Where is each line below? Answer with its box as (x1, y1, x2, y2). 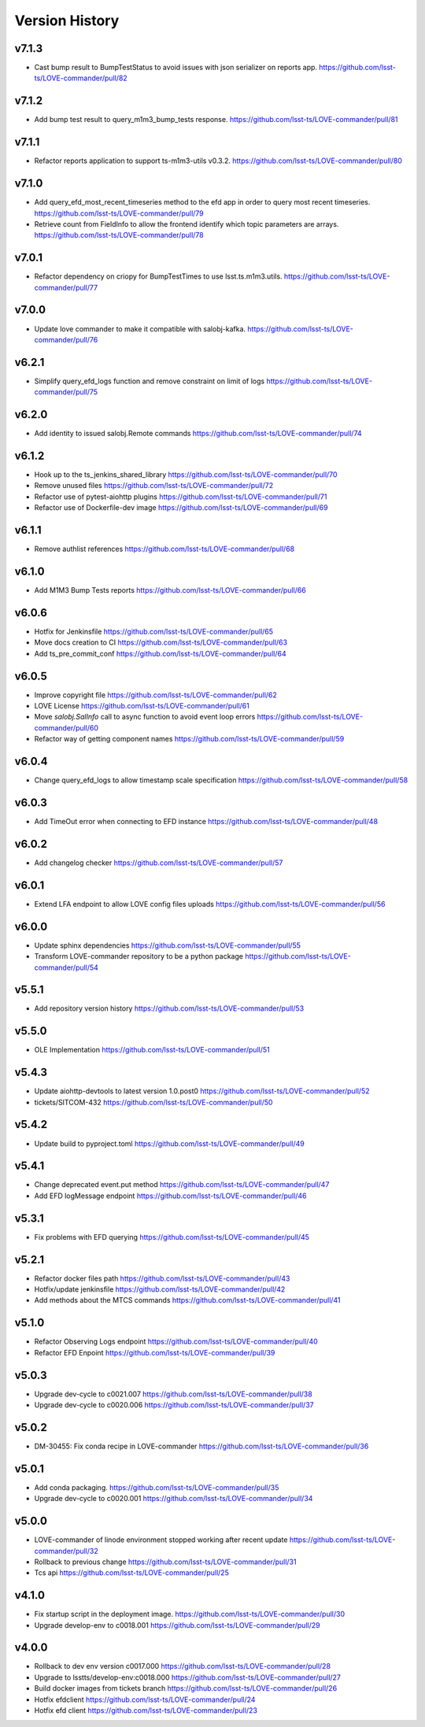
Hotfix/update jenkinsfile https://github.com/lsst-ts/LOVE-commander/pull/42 (34, 1285, 286, 1294)
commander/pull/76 (34, 335, 98, 344)
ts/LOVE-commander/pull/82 (34, 73, 128, 83)
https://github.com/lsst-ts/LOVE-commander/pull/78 (34, 231, 204, 240)
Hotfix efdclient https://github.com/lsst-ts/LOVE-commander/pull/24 (34, 1695, 256, 1704)
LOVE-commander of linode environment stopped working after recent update (34, 1535, 288, 1544)
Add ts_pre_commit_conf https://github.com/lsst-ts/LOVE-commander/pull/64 (34, 649, 286, 658)
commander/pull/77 (34, 283, 98, 292)
